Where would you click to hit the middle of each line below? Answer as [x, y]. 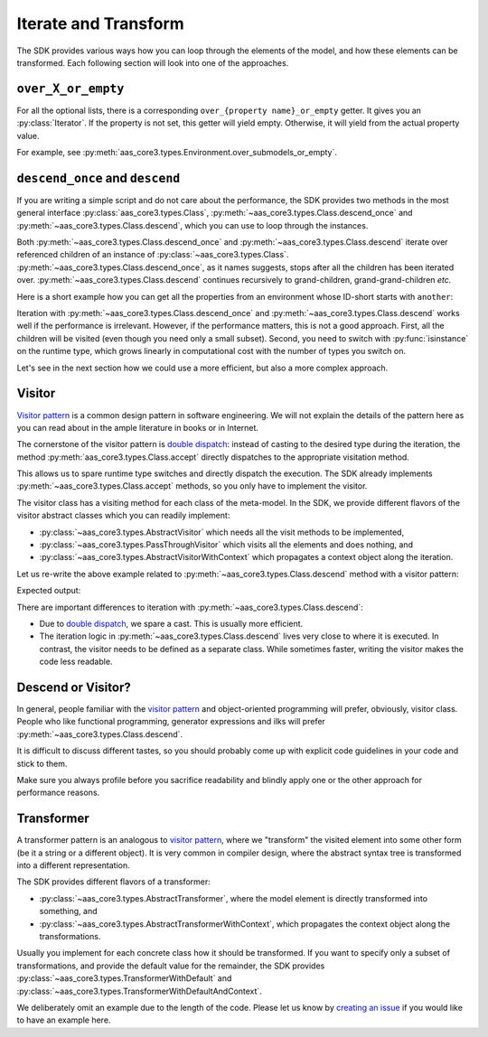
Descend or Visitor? [74, 687]
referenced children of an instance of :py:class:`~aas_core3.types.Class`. [153, 255]
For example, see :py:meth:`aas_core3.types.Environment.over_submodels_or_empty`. [177, 153]
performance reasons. [58, 793]
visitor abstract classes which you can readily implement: [123, 516]
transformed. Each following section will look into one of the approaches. [153, 62]
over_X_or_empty [70, 89]
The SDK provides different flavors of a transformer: [114, 882]
